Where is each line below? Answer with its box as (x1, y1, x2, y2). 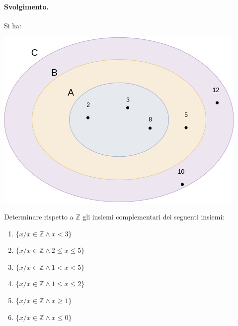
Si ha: (4, 20, 22, 30)
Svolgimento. (4, 1, 49, 11)
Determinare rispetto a (4, 211, 74, 221)
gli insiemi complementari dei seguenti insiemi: (82, 211, 225, 221)
